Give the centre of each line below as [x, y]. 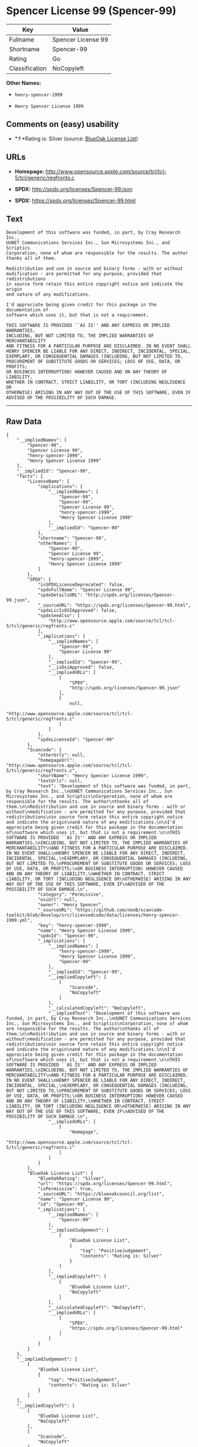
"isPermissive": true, [65, 1189]
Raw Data [24, 421]
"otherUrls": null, [61, 755]
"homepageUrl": [56, 760]
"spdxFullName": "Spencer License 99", [86, 590]
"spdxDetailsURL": [60, 595]
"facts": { [30, 476]
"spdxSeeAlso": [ [59, 616]
